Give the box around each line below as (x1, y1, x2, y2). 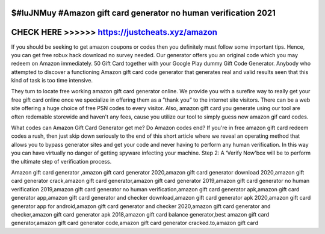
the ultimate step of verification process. (11, 158, 112, 165)
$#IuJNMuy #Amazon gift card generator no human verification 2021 (11, 8, 276, 18)
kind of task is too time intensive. (11, 77, 93, 84)
